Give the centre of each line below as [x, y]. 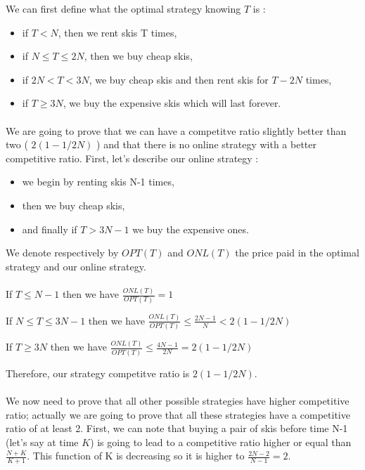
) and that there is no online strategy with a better [206, 144]
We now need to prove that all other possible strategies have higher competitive [178, 400]
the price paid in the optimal [297, 253]
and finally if [50, 229]
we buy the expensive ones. [191, 229]
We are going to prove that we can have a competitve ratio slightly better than [176, 130]
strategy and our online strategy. [76, 266]
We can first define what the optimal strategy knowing [123, 8]
